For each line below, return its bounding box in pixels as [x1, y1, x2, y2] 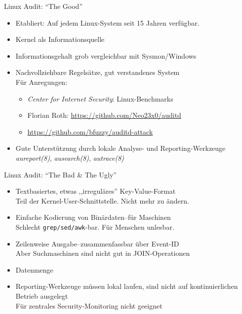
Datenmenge [15, 264, 53, 275]
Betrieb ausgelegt [15, 290, 68, 301]
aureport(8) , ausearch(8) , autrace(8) [15, 152, 124, 163]
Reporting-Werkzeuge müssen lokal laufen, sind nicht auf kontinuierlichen [15, 281, 238, 291]
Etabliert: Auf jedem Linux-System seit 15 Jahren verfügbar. [15, 17, 200, 28]
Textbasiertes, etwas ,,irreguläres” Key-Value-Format [15, 186, 176, 196]
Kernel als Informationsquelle [15, 34, 105, 44]
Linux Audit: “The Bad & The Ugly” [4, 169, 117, 179]
